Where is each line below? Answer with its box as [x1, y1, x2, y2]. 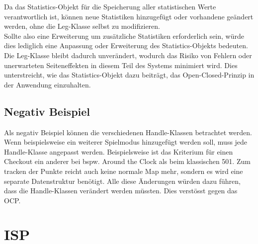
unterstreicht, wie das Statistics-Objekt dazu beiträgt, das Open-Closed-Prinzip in [4, 70, 255, 80]
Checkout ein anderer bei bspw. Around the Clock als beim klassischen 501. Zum [4, 156, 251, 166]
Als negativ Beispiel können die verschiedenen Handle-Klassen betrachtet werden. [4, 127, 252, 137]
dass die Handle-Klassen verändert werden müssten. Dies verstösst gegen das [4, 185, 238, 196]
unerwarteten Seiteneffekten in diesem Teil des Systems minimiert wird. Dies [4, 60, 238, 70]
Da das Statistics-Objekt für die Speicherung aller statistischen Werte [4, 1, 216, 11]
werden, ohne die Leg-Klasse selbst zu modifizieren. [4, 21, 160, 31]
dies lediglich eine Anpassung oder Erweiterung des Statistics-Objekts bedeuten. [4, 40, 248, 51]
